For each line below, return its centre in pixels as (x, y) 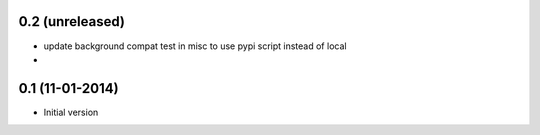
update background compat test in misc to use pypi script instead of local (195, 46)
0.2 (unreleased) (71, 21)
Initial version (71, 112)
